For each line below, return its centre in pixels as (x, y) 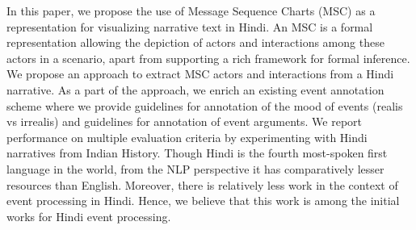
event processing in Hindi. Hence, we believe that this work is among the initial (203, 201)
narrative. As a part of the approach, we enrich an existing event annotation (195, 89)
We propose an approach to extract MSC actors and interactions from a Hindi (200, 74)
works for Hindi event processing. (89, 216)
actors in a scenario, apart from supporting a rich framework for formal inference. (208, 58)
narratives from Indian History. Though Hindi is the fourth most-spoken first (197, 153)
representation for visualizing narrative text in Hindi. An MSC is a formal (190, 26)
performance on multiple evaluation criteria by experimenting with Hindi (187, 137)
